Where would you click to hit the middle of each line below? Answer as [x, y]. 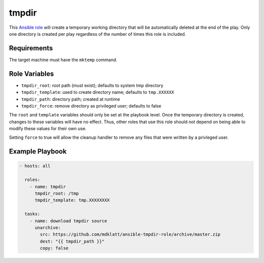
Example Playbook [38, 152]
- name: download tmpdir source [68, 221]
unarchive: [48, 228]
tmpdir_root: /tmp [57, 194]
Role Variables [31, 74]
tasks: [33, 214]
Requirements [31, 48]
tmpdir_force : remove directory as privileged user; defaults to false [91, 106]
